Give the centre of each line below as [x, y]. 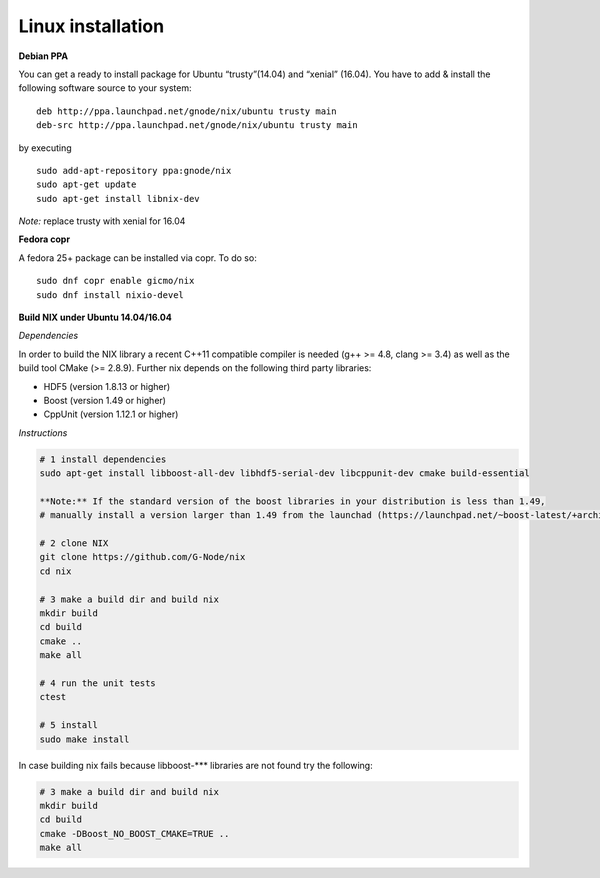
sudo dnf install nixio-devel [110, 294]
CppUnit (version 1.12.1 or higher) [111, 414]
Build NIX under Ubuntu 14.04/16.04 [95, 317]
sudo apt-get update [86, 184]
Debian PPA [43, 56]
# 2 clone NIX [74, 543]
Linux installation [91, 26]
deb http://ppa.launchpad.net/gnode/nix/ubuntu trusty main [186, 111]
